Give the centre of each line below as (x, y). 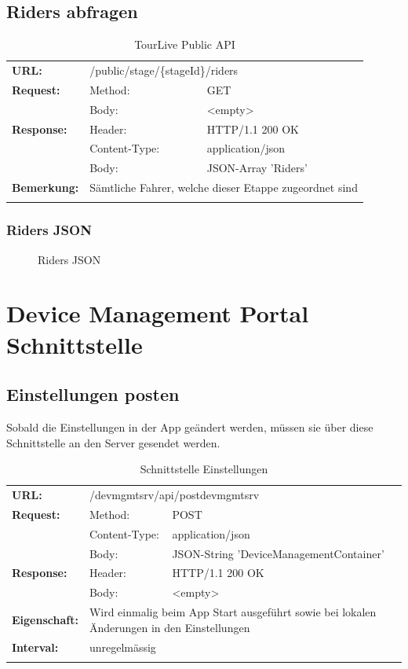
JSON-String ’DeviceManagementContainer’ (278, 553)
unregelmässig (122, 647)
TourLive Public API (185, 44)
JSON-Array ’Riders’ (257, 168)
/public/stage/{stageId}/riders (164, 70)
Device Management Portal (158, 313)
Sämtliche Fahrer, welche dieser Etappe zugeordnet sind (224, 187)
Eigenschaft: (45, 619)
